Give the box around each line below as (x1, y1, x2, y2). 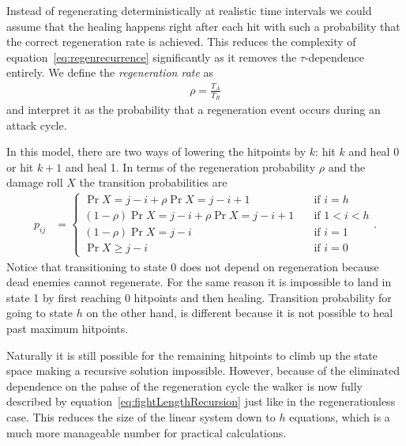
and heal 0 (348, 143, 400, 160)
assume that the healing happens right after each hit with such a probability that (6, 17, 400, 34)
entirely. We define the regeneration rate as (6, 64, 214, 81)
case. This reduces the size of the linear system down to (6, 408, 276, 425)
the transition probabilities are (79, 174, 227, 191)
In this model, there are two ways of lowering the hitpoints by (6, 143, 306, 160)
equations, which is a (289, 408, 390, 425)
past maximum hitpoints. (6, 319, 129, 336)
